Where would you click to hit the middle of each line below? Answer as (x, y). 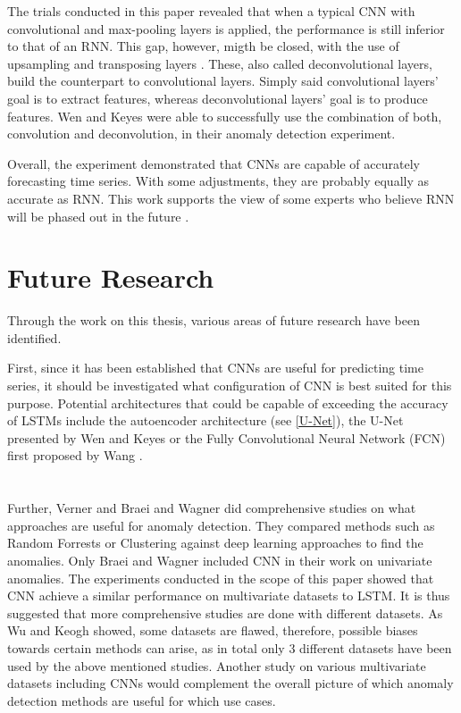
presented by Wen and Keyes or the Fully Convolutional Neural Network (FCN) (226, 437)
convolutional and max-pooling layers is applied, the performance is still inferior (226, 28)
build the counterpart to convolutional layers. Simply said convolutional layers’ (223, 81)
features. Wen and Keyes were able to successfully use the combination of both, (225, 116)
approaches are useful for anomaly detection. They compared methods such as (221, 525)
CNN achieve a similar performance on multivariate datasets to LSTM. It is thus (229, 596)
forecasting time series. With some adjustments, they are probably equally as (218, 181)
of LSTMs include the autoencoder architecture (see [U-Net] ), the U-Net (205, 420)
